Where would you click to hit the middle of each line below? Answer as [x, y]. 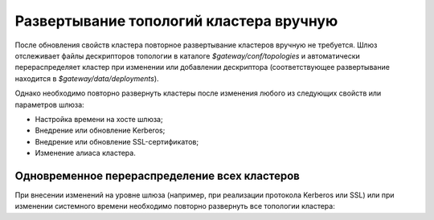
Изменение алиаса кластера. [85, 153]
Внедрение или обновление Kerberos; [100, 130]
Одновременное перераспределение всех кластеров [158, 175]
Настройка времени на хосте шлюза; [99, 119]
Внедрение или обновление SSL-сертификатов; [117, 141]
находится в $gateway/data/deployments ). [87, 78]
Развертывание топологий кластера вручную [176, 21]
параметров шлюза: [49, 104]
